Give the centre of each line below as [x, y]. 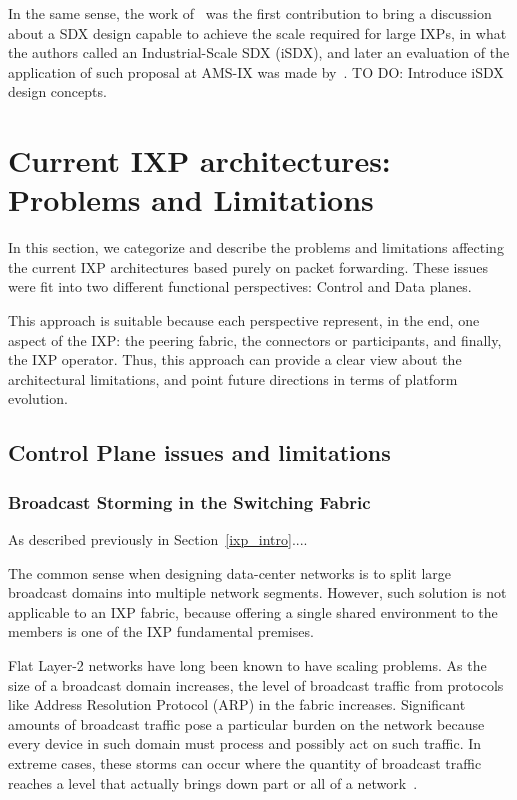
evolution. [38, 398]
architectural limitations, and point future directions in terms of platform [233, 378]
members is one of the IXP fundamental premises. [161, 631]
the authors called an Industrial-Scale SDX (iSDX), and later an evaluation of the [259, 52]
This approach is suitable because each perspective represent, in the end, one [244, 320]
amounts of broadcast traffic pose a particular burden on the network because [246, 723]
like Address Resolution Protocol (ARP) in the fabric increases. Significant [237, 704]
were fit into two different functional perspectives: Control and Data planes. [240, 286]
